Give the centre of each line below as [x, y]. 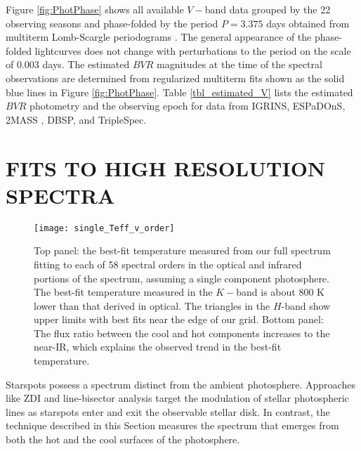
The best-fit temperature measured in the [123, 292]
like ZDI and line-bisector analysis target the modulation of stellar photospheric [177, 398]
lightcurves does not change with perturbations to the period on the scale [193, 50]
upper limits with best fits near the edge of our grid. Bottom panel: [179, 319]
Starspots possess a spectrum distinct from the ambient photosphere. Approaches [180, 384]
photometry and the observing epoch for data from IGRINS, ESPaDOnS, [188, 106]
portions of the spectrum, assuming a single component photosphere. [182, 278]
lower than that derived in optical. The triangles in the [152, 305]
